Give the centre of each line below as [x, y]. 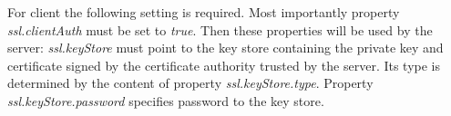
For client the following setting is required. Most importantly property [204, 12]
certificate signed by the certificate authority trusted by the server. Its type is [224, 65]
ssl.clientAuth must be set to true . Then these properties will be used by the [220, 29]
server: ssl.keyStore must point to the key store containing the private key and [225, 48]
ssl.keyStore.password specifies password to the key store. [166, 100]
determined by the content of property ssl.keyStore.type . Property [190, 83]
